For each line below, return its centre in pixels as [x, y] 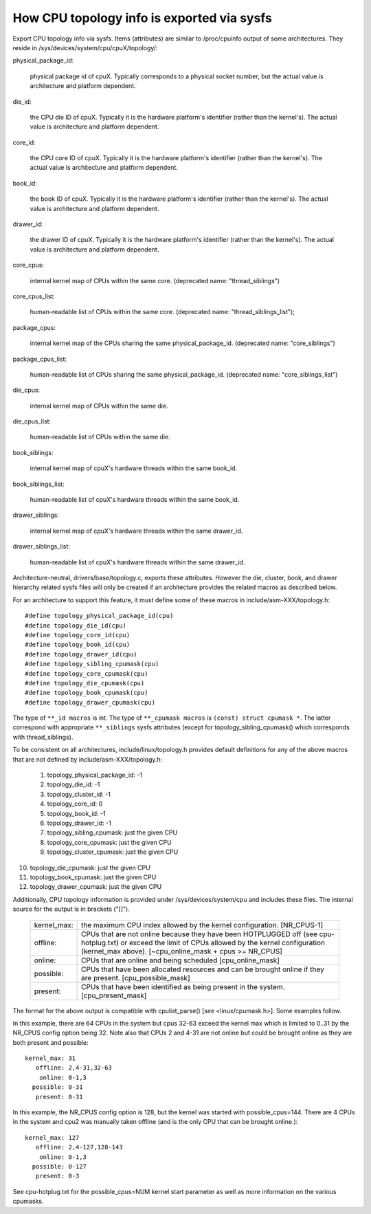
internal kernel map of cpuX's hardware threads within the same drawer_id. [136, 531]
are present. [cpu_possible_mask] [136, 978]
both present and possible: [50, 1042]
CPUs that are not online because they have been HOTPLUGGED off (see [200, 934]
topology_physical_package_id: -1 [95, 775]
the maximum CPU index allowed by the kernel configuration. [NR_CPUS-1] [202, 925]
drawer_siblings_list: [41, 547]
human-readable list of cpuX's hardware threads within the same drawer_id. [137, 562]
